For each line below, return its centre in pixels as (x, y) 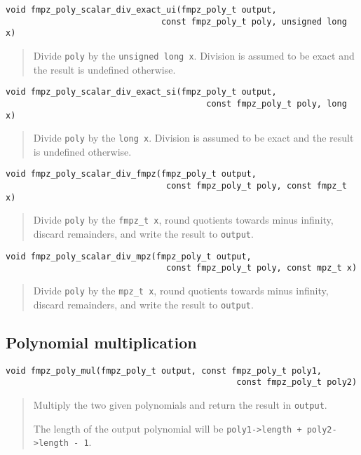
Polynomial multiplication (101, 342)
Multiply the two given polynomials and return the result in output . (180, 404)
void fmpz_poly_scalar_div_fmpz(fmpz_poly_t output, (131, 174)
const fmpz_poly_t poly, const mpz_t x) (262, 268)
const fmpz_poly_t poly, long (277, 103)
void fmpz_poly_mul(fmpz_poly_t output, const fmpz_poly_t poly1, (164, 371)
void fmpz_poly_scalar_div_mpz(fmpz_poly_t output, (129, 256)
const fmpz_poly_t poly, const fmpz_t (257, 186)
